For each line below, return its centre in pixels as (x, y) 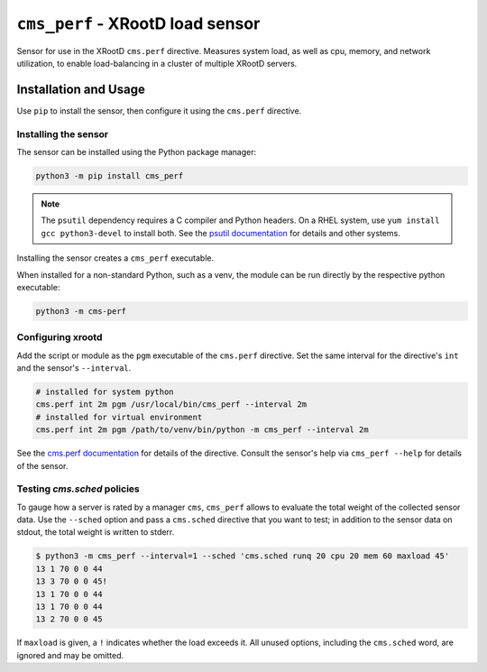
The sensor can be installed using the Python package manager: (137, 152)
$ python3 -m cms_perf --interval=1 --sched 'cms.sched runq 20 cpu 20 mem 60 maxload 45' (243, 556)
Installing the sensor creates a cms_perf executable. (115, 258)
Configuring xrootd (60, 337)
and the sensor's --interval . (74, 368)
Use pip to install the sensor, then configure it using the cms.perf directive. (159, 110)
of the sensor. (42, 465)
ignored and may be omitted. (70, 655)
